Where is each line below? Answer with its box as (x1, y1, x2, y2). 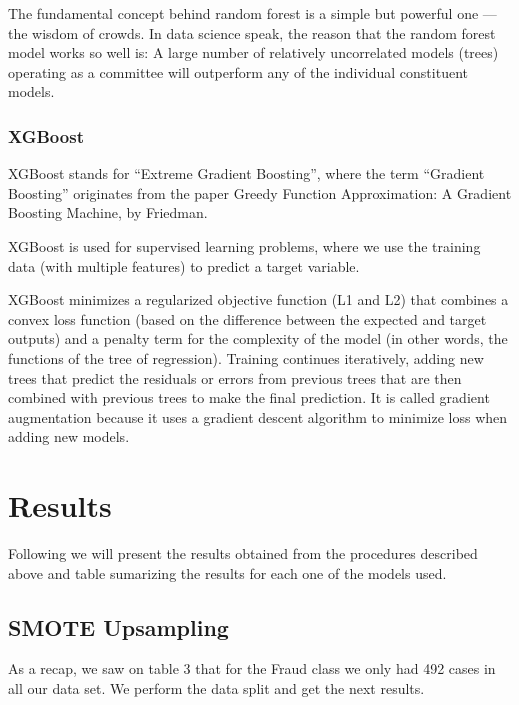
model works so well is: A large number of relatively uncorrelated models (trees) (8, 42, 499, 63)
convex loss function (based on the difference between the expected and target (8, 308, 487, 329)
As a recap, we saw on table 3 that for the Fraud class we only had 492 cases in (8, 658, 496, 679)
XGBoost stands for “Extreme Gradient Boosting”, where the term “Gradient (8, 163, 485, 184)
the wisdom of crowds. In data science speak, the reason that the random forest (8, 22, 496, 43)
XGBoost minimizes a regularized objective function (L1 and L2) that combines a (8, 289, 509, 310)
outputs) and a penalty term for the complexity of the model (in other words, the (8, 328, 508, 349)
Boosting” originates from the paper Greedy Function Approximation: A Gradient (8, 182, 512, 203)
